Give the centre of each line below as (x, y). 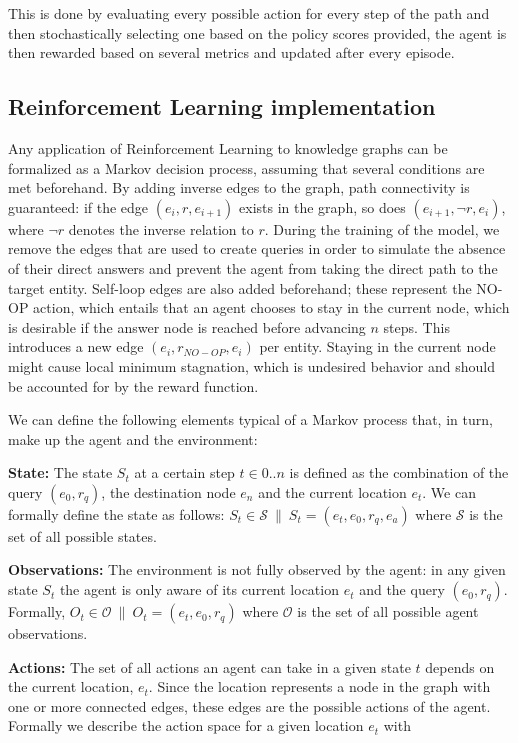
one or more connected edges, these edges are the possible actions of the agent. (249, 705)
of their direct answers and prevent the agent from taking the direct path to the (253, 267)
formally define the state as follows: (116, 513)
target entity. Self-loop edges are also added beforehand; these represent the (240, 287)
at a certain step (184, 472)
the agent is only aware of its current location (199, 589)
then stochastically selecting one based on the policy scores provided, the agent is (257, 32)
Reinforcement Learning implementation (222, 106)
